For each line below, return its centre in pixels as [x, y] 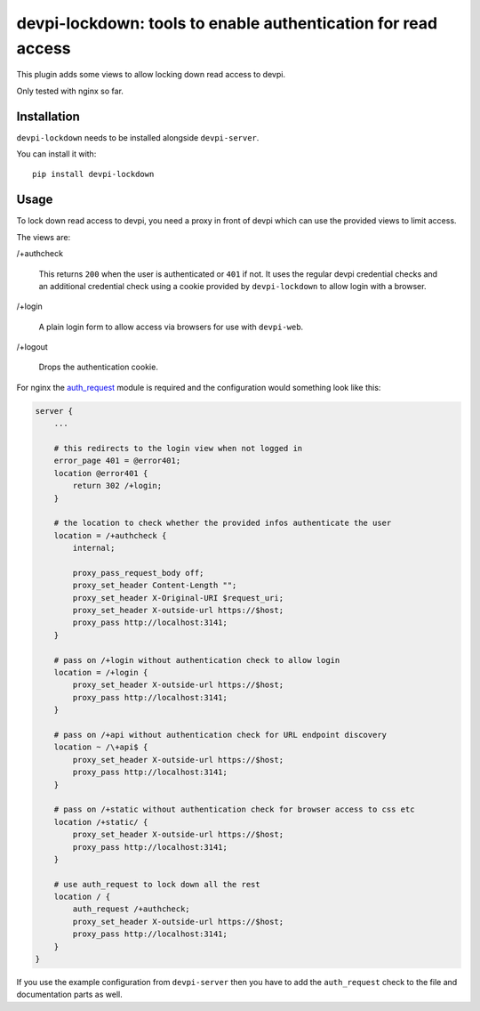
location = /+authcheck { [110, 535]
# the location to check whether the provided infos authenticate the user [223, 523]
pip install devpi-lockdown [93, 174]
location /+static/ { [101, 822]
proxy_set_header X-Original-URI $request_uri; [178, 598]
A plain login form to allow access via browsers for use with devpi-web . [171, 327]
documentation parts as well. [70, 995]
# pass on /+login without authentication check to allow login [197, 660]
